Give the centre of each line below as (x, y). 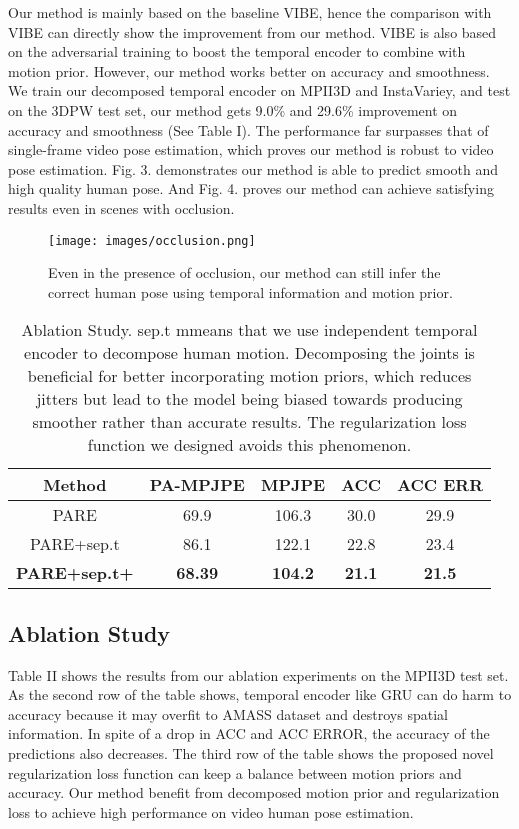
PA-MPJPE (197, 485)
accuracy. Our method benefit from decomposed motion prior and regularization (254, 792)
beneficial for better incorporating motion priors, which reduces (249, 376)
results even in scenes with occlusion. (121, 207)
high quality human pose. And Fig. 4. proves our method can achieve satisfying (251, 188)
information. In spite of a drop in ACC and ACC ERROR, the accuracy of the (249, 733)
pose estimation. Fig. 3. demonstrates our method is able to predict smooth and (253, 168)
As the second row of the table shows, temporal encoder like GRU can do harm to (260, 694)
